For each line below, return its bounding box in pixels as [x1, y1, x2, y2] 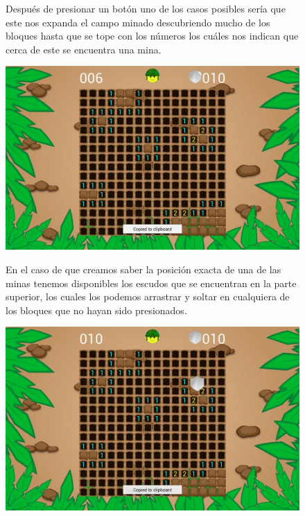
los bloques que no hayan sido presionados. [6, 302, 187, 317]
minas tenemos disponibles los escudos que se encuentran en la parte [6, 275, 297, 290]
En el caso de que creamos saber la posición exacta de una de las [6, 261, 281, 276]
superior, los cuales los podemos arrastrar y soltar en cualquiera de [6, 289, 290, 304]
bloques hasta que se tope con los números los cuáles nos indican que [6, 28, 299, 43]
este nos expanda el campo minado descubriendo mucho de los [6, 15, 270, 29]
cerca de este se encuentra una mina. [6, 42, 162, 56]
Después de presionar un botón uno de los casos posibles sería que [6, 1, 286, 15]
